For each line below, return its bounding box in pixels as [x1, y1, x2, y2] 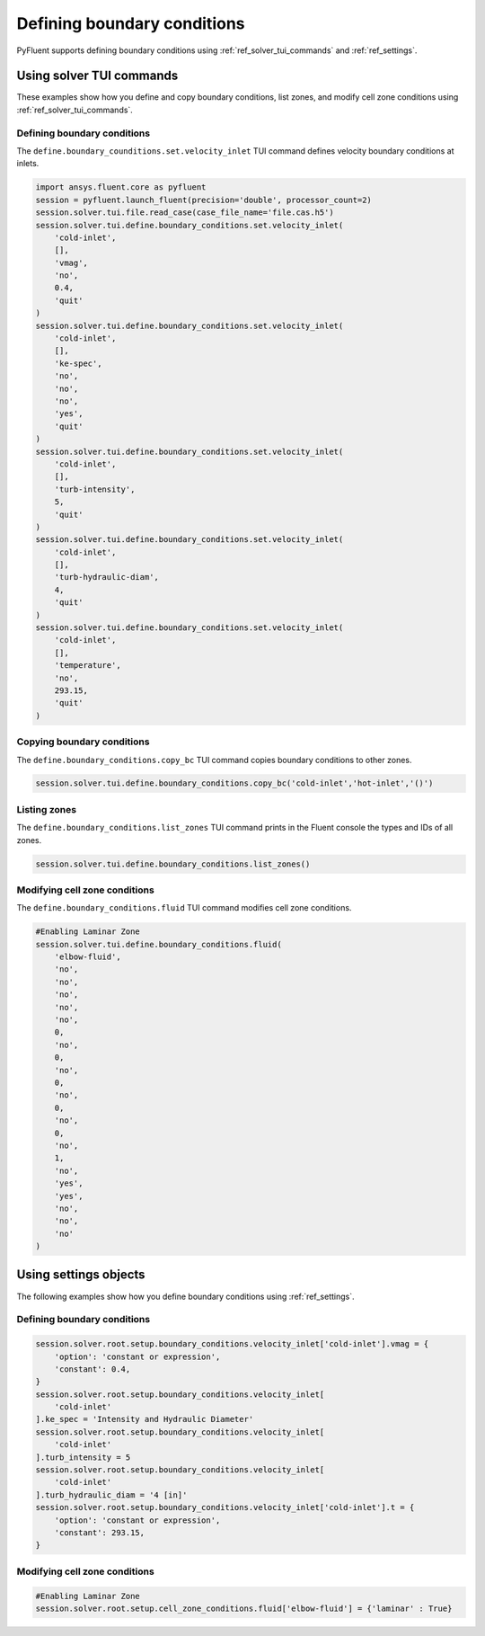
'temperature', [54, 661, 121, 671]
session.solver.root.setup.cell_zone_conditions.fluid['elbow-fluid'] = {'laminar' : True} [35, 1603, 453, 1614]
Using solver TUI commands [16, 68, 179, 84]
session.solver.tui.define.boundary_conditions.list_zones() [35, 858, 311, 869]
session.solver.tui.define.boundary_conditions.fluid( [35, 939, 282, 949]
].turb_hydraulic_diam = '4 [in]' [35, 1489, 188, 1500]
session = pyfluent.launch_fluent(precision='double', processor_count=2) [35, 194, 373, 205]
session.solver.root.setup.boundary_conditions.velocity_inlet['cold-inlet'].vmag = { [35, 1339, 429, 1349]
